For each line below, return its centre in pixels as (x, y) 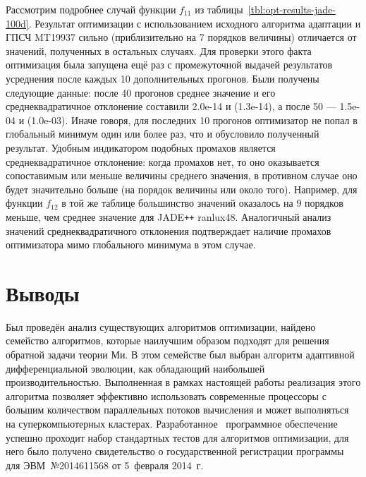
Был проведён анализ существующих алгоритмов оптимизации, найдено (161, 326)
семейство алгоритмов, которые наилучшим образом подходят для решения (167, 340)
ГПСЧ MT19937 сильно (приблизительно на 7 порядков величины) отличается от (181, 37)
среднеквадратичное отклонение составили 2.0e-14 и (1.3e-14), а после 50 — (171, 106)
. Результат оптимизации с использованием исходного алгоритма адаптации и (195, 23)
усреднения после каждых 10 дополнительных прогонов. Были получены (163, 78)
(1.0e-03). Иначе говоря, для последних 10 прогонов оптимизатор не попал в (192, 120)
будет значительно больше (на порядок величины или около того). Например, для (182, 189)
